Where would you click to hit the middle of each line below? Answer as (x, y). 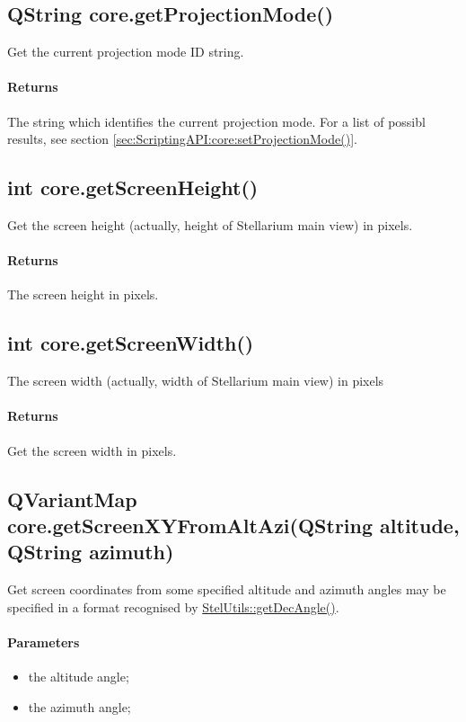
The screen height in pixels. (83, 294)
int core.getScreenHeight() (133, 187)
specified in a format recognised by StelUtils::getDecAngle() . (173, 606)
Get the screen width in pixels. (92, 450)
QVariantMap (72, 499)
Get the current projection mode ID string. (126, 52)
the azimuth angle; (79, 706)
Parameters (44, 642)
